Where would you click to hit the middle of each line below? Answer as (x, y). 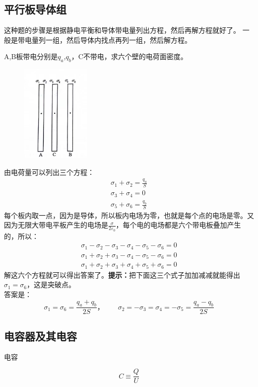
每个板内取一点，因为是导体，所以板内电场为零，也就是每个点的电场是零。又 (129, 215)
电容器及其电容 (40, 336)
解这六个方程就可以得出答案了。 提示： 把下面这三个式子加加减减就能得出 (122, 274)
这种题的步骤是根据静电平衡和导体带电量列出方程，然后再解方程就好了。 (122, 30)
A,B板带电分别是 (31, 56)
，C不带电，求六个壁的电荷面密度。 (129, 56)
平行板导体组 (35, 9)
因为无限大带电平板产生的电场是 (56, 225)
